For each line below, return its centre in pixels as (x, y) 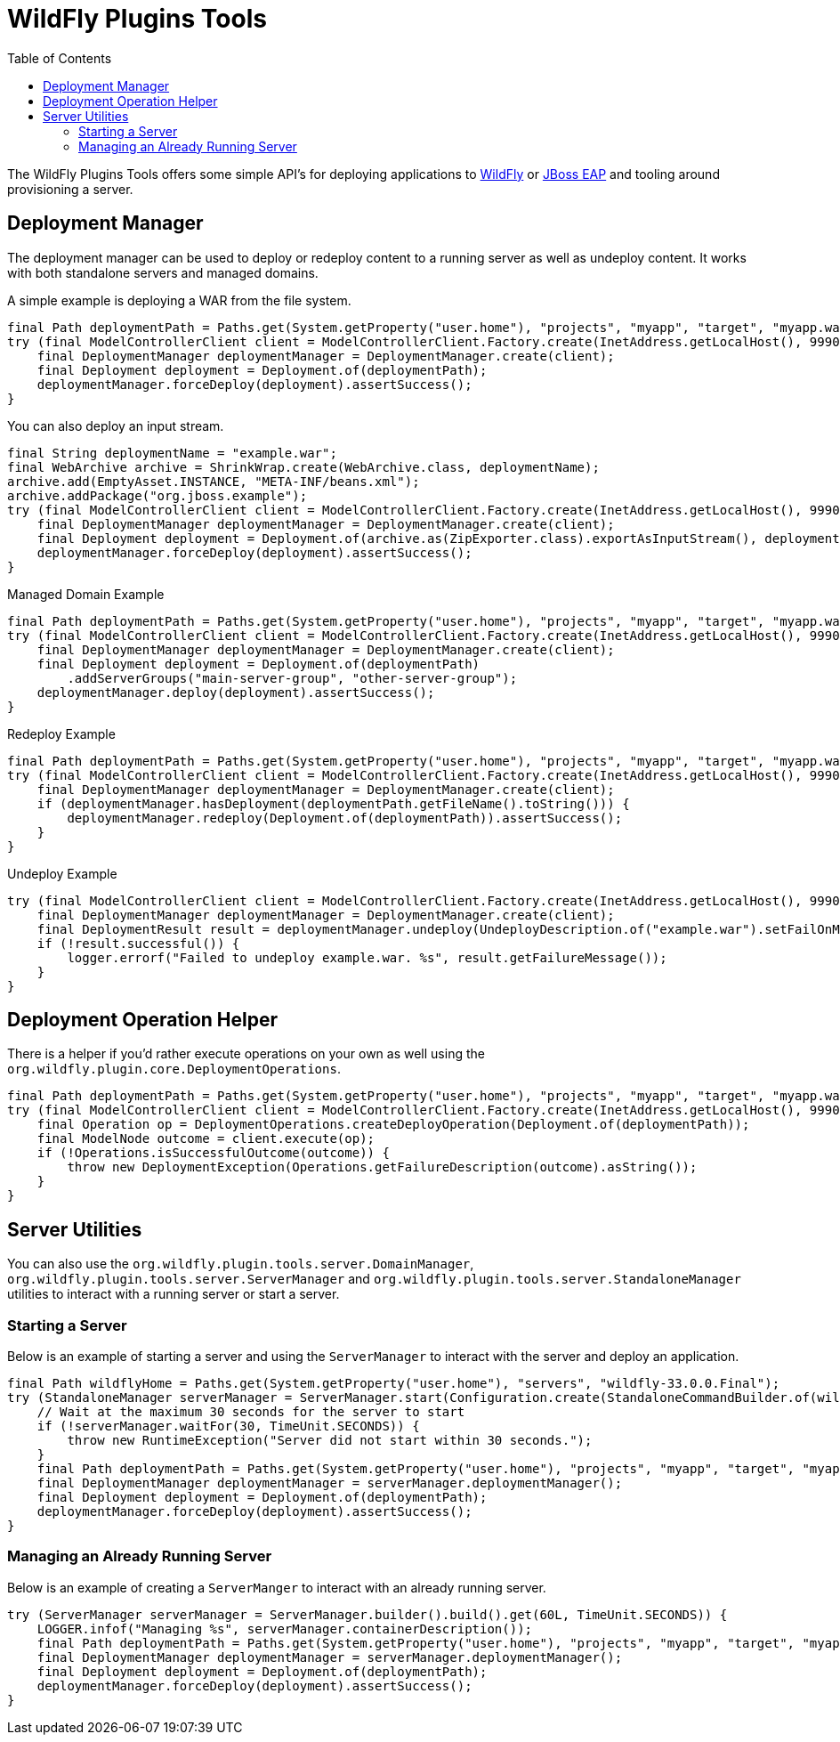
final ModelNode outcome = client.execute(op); (206, 1139)
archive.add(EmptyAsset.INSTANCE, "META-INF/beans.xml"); (214, 481)
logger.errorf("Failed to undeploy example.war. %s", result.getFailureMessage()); (367, 957)
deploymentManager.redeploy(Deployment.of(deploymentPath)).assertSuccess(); (345, 818)
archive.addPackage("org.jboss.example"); (157, 495)
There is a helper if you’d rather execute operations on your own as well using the (246, 1054)
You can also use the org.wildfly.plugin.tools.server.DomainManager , (241, 1264)
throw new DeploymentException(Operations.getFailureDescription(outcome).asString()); (382, 1167)
